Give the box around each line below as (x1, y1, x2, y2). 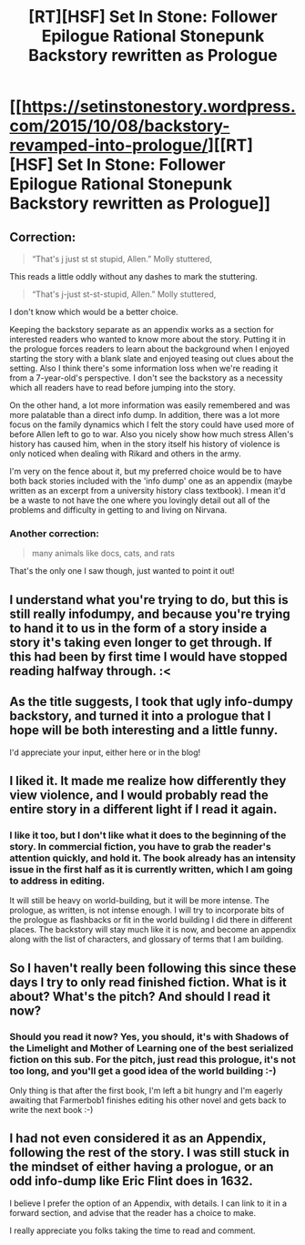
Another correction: (9, 526, 100, 539)
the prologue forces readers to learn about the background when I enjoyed (9, 343, 290, 354)
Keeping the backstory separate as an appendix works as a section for (9, 324, 275, 334)
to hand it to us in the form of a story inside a (9, 620, 268, 636)
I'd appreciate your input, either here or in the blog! (9, 747, 201, 758)
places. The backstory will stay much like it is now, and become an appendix (9, 924, 297, 935)
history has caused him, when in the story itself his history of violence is (9, 439, 280, 449)
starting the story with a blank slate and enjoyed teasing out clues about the (9, 353, 294, 363)
